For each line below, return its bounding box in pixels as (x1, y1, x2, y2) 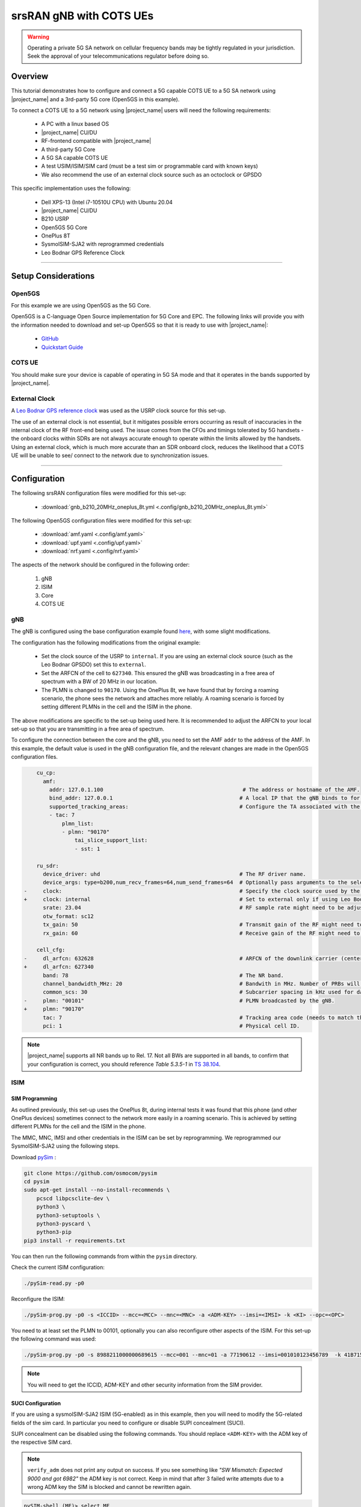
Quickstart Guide (41, 344, 84, 351)
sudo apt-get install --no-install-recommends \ (23, 1186, 170, 1194)
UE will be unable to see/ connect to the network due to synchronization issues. (11, 452, 209, 459)
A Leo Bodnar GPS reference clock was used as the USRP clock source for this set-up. (11, 407, 227, 414)
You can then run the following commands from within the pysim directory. (11, 1253, 197, 1260)
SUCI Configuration (11, 1399, 61, 1407)
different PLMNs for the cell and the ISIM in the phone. (11, 1123, 147, 1130)
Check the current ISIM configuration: (11, 1263, 105, 1271)
